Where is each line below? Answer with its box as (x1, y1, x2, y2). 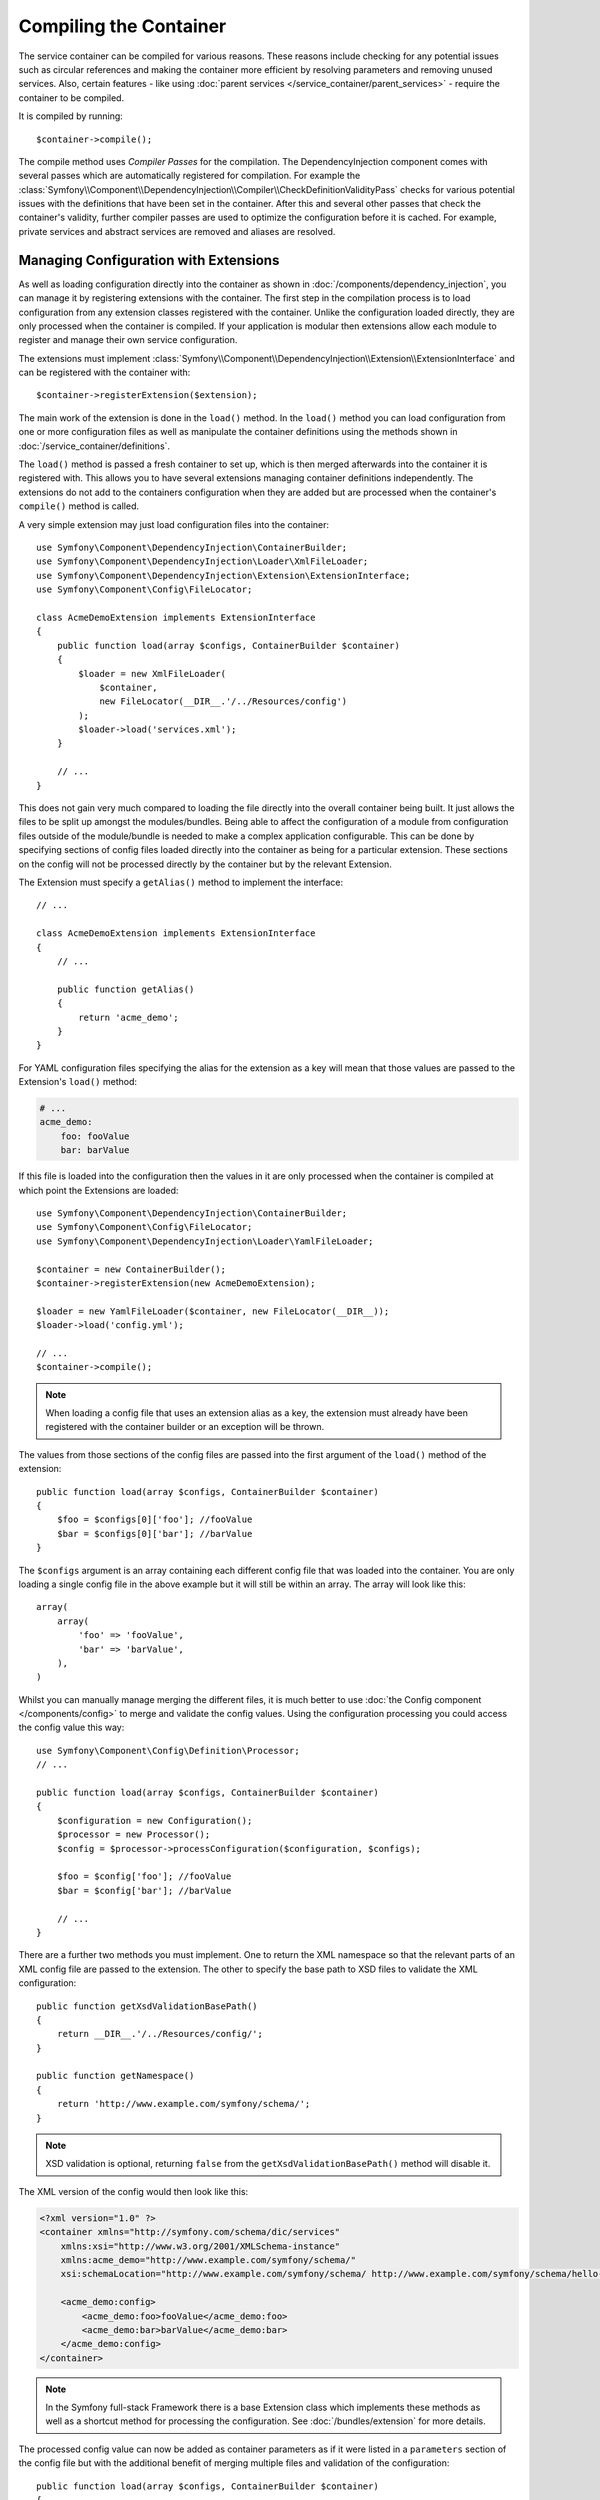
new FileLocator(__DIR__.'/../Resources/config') (99, 696, 348, 707)
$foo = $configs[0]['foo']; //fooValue (56, 1514, 253, 1525)
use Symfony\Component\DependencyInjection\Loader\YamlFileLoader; (36, 1235, 374, 1247)
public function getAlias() (56, 983, 195, 995)
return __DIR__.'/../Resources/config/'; (56, 2028, 264, 2040)
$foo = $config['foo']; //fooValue (56, 1871, 232, 1882)
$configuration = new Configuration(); (56, 1815, 253, 1826)
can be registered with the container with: (18, 366, 191, 379)
